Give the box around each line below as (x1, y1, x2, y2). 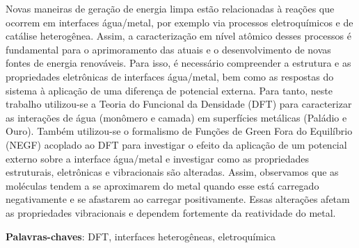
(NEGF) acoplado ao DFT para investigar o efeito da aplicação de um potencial (6, 137, 347, 151)
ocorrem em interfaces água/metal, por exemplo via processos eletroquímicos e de (6, 15, 353, 29)
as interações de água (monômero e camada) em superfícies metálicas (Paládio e (6, 110, 347, 124)
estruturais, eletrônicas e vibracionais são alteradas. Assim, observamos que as (6, 165, 339, 179)
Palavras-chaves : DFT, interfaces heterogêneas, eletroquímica (6, 229, 276, 243)
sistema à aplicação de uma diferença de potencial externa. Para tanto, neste (6, 83, 333, 97)
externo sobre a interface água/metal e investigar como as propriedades (6, 151, 310, 165)
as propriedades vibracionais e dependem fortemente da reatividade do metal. (6, 205, 336, 220)
